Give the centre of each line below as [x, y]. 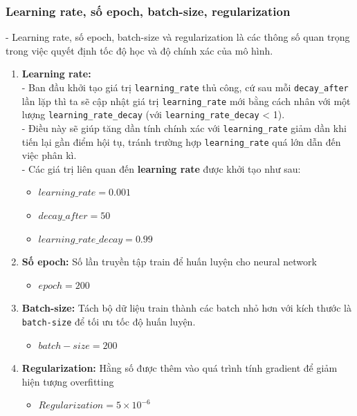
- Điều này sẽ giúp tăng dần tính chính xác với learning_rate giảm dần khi [184, 127]
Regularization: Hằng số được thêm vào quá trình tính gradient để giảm [180, 368]
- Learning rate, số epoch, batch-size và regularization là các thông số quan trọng [178, 37]
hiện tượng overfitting [68, 381]
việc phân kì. [49, 155]
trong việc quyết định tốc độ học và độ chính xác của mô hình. [139, 50]
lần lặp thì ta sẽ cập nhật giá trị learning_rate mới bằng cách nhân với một [186, 101]
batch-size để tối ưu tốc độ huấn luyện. [109, 322]
